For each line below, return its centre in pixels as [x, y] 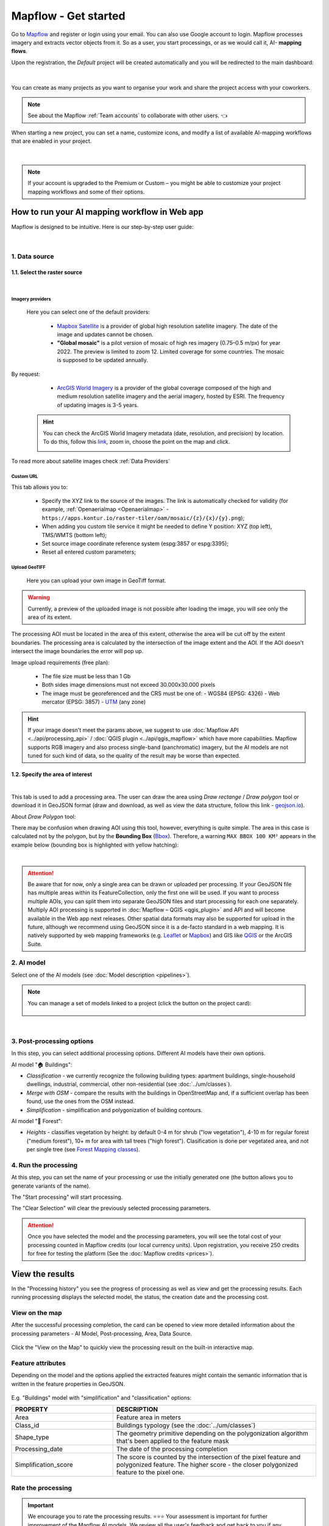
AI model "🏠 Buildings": [42, 1065]
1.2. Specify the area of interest [52, 775]
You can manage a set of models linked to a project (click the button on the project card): [140, 1003]
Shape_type [32, 1437]
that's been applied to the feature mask [172, 1441]
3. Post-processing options [52, 1041]
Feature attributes [39, 1363]
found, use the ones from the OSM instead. [81, 1101]
